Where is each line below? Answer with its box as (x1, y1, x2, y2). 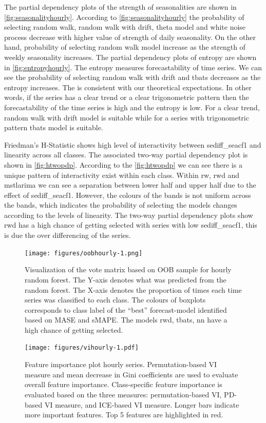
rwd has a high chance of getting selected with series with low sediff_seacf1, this (4, 219, 257, 230)
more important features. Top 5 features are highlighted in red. (25, 409, 223, 420)
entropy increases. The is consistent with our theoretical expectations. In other (4, 82, 252, 92)
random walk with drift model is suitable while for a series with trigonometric (4, 112, 249, 123)
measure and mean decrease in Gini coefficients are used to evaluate (25, 369, 238, 379)
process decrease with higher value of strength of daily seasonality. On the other (4, 31, 256, 42)
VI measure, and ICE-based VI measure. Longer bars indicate (44, 399, 239, 410)
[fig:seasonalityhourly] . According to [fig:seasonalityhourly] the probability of (4, 11, 244, 22)
